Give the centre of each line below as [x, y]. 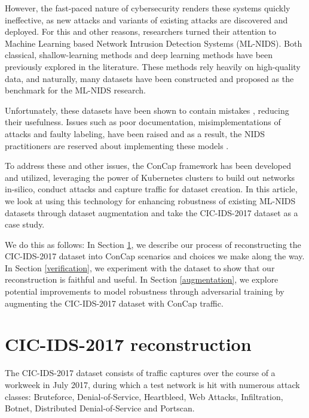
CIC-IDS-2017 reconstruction [128, 344]
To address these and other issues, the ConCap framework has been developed [148, 166]
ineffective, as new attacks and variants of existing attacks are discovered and [146, 19]
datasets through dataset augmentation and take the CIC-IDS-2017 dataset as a [152, 212]
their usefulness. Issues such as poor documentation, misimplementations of [143, 122]
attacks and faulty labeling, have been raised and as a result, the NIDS [135, 133]
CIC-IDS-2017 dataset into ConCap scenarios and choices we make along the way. [155, 256]
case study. [25, 224]
